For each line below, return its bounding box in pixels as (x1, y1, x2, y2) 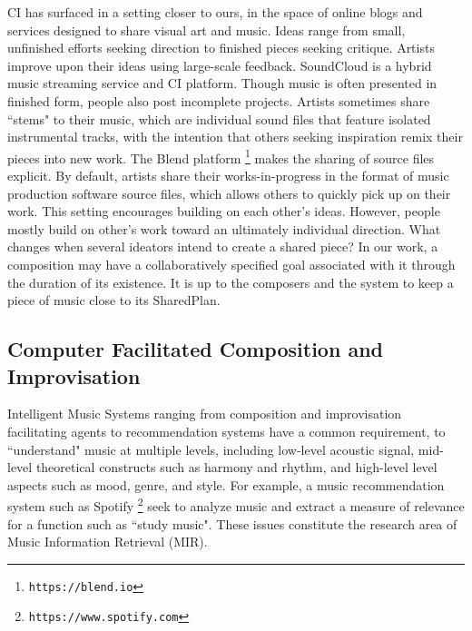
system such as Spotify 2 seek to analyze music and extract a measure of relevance (7, 494, 465, 515)
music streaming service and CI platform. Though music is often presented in (7, 74, 438, 93)
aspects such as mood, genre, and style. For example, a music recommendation (7, 475, 445, 494)
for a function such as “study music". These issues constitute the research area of (7, 514, 457, 533)
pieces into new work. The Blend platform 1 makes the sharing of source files (7, 145, 435, 167)
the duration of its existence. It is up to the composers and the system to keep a (7, 272, 454, 291)
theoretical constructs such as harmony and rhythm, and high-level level (35, 458, 438, 477)
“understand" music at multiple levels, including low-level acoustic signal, (7, 439, 415, 458)
